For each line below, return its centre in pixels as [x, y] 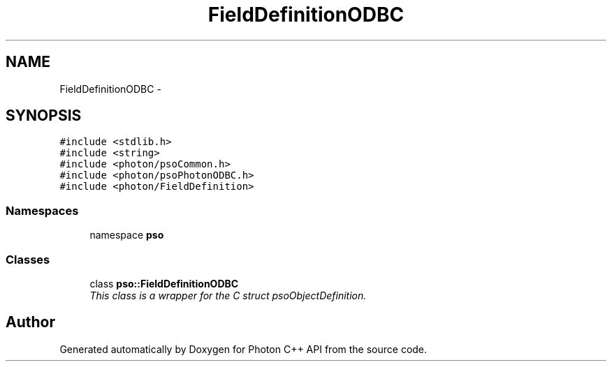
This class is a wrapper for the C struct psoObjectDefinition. [228, 295]
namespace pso [127, 235]
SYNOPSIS [44, 116]
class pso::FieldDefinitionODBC [164, 283]
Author [30, 322]
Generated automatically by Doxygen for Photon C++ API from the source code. [243, 349]
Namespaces [42, 210]
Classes [28, 259]
